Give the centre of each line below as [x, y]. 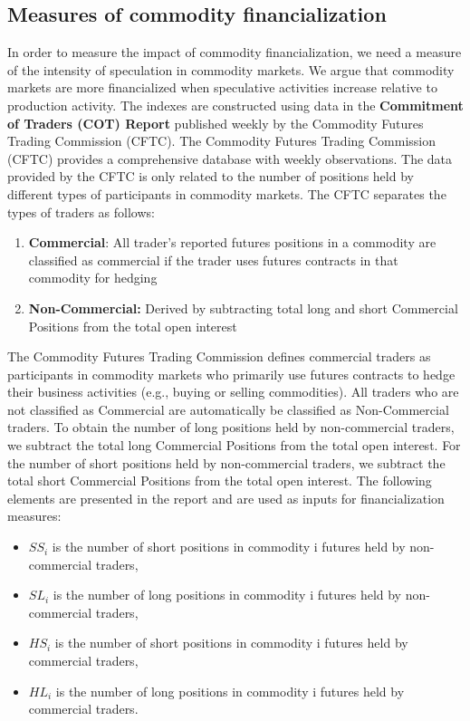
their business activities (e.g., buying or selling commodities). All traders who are [233, 392]
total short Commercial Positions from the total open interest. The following [220, 481]
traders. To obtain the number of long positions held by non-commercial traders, [231, 427]
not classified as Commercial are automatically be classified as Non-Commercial [228, 409]
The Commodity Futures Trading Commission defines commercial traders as [219, 356]
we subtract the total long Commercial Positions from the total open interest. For [234, 445]
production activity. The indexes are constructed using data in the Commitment [235, 105]
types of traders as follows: [81, 211]
